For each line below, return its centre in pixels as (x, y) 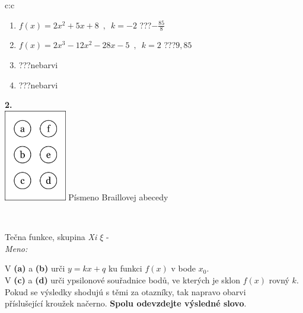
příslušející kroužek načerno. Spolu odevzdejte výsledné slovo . (126, 303)
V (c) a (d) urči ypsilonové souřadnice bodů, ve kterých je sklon (122, 280)
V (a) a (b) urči (35, 268)
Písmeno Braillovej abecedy (118, 197)
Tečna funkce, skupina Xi (51, 237)
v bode (184, 268)
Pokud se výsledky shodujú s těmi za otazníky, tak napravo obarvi (125, 291)
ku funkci (125, 268)
